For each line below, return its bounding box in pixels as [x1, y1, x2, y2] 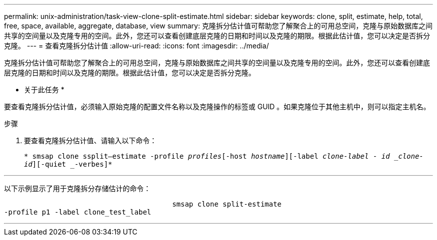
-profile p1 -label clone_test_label [4, 208, 152, 216]
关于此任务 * [24, 85, 64, 94]
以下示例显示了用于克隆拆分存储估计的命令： [4, 184, 151, 193]
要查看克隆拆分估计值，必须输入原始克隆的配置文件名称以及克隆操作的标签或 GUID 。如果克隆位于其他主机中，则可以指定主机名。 [4, 102, 431, 111]
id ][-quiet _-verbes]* [24, 160, 113, 168]
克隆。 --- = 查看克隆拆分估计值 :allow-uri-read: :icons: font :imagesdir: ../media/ [4, 41, 269, 50]
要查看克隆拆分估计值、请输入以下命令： [24, 136, 157, 145]
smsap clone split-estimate [172, 200, 282, 208]
